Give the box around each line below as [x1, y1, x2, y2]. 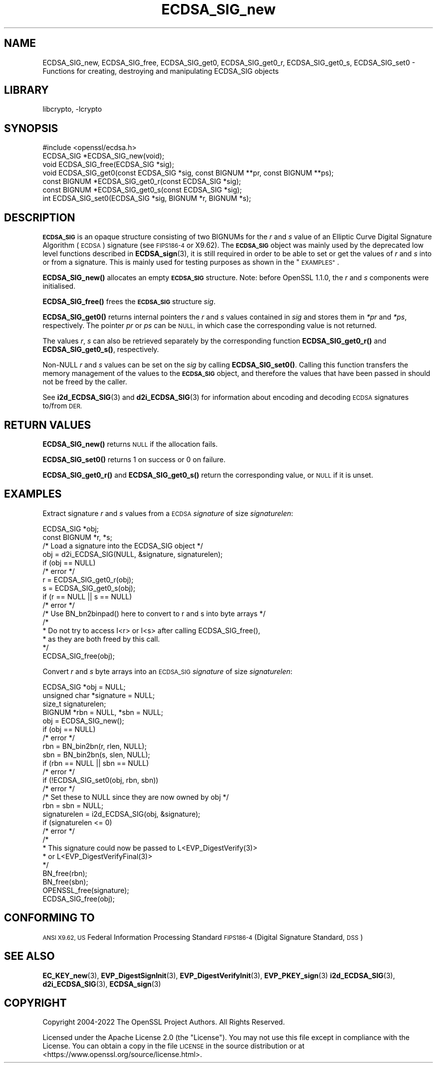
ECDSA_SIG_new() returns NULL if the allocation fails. [42, 439, 218, 448]
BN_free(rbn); [42, 869, 87, 878]
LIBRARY [4, 84, 49, 97]
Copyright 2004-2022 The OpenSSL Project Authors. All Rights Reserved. [42, 1018, 285, 1027]
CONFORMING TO [4, 911, 95, 924]
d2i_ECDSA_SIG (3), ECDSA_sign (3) [42, 979, 161, 988]
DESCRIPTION [4, 211, 75, 224]
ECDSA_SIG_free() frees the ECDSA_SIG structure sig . [42, 297, 216, 306]
